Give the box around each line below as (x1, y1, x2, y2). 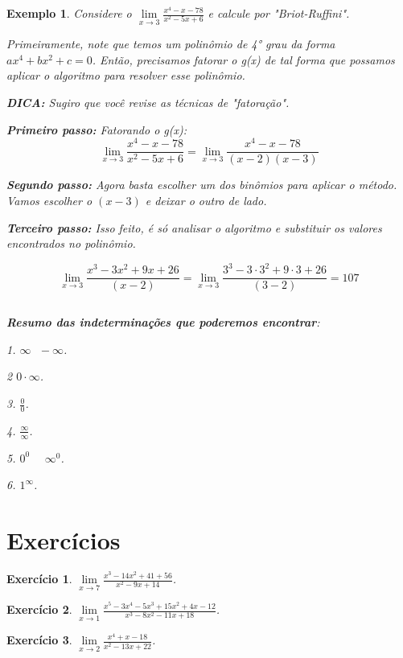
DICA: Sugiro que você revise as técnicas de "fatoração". (6, 94, 290, 110)
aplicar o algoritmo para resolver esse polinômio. (6, 67, 245, 84)
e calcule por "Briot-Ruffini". (208, 5, 350, 21)
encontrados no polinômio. (6, 235, 136, 252)
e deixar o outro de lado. (145, 191, 267, 208)
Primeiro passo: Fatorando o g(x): (6, 121, 187, 138)
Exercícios (6, 524, 121, 557)
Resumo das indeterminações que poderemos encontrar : (6, 314, 320, 331)
